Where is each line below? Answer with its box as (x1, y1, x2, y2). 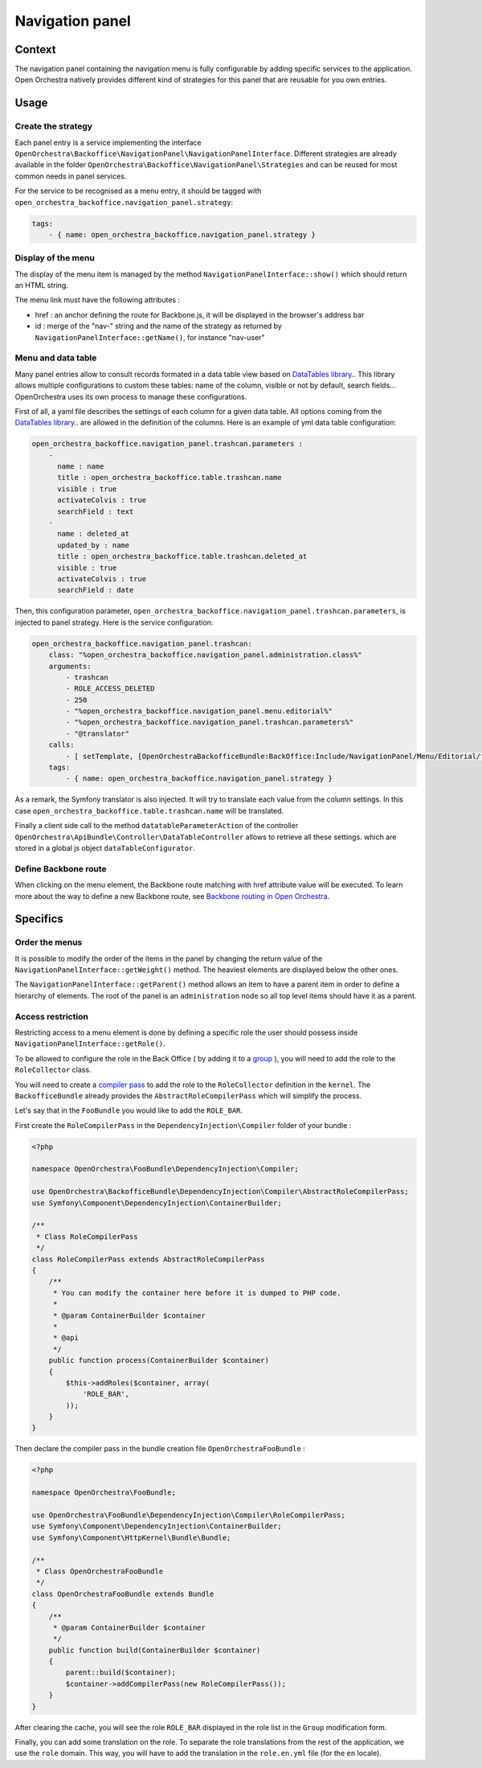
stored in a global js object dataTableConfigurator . (14, 843, 196, 852)
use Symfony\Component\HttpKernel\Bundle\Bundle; (31, 1532, 231, 1542)
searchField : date (57, 585, 134, 595)
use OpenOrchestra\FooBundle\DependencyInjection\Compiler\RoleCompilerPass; (31, 1511, 345, 1520)
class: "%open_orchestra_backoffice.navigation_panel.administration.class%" (48, 650, 363, 659)
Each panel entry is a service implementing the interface (14, 137, 202, 147)
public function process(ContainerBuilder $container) (48, 1356, 269, 1365)
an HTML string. (14, 281, 68, 290)
